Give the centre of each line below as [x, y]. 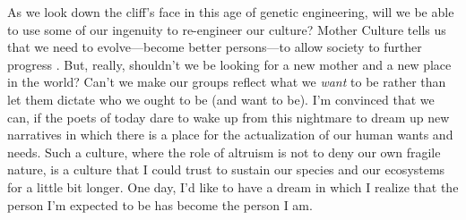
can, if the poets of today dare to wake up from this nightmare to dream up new [229, 117]
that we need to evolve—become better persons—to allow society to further [215, 47]
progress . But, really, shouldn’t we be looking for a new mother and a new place [229, 64]
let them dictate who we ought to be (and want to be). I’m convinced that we [221, 99]
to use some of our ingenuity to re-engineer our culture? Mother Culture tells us [227, 29]
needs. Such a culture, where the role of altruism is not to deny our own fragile [224, 152]
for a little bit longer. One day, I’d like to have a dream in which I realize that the [233, 186]
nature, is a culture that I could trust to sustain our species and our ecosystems [226, 169]
